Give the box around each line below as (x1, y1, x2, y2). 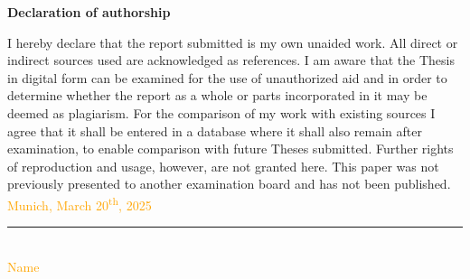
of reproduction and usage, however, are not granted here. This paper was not (7, 156, 439, 175)
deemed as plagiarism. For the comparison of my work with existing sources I (7, 103, 436, 122)
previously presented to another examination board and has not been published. (7, 174, 451, 193)
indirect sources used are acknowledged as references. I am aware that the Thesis (7, 51, 455, 70)
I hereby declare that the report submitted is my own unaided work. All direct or (7, 33, 458, 51)
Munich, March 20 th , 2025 (7, 192, 152, 214)
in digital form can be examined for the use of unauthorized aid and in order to (7, 68, 447, 87)
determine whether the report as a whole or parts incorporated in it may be (7, 86, 428, 105)
